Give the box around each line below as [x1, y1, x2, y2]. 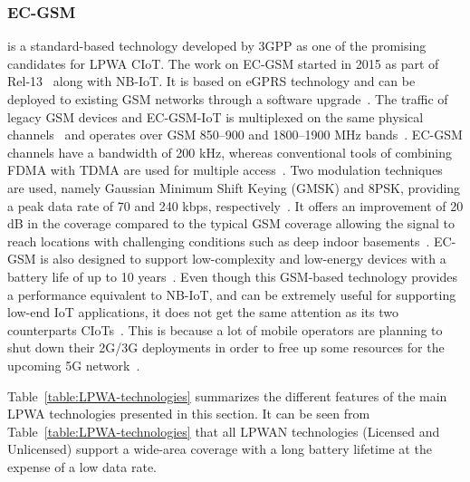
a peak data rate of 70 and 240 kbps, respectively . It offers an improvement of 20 [7, 196, 464, 215]
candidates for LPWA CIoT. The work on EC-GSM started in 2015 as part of [7, 53, 439, 72]
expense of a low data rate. [7, 457, 157, 476]
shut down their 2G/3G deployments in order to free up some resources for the [7, 338, 445, 357]
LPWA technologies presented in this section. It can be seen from [7, 404, 370, 423]
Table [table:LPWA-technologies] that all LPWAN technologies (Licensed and [7, 421, 440, 440]
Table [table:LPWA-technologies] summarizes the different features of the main [7, 386, 447, 405]
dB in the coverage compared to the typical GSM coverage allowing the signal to [7, 214, 455, 233]
